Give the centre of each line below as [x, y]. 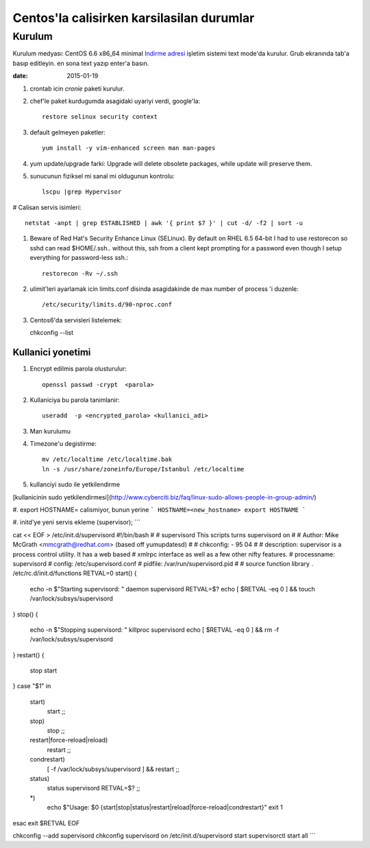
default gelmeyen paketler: [67, 132]
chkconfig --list [52, 333]
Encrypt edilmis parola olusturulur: [78, 369]
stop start [44, 671]
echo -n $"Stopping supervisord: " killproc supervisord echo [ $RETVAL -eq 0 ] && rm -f [155, 629]
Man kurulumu [50, 431]
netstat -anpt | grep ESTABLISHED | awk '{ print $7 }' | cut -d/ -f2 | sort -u [164, 223]
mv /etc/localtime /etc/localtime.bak [107, 459]
